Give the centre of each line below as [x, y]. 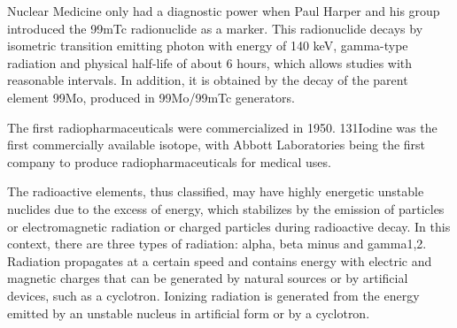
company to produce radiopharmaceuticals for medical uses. [169, 161]
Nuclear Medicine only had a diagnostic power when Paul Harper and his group [224, 11]
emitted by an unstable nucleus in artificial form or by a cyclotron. [189, 313]
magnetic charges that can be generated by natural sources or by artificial [208, 278]
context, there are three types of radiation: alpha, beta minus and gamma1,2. [217, 244]
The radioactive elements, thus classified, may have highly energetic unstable [216, 191]
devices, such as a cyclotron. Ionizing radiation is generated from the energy [213, 295]
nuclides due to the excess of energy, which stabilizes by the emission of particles [226, 208]
